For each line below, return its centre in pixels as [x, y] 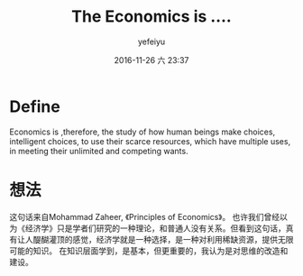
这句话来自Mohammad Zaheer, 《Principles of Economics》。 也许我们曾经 [145, 216]
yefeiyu [151, 41]
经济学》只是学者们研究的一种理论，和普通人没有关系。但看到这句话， [155, 228]
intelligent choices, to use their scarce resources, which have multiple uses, [150, 141]
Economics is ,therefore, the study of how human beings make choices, [142, 132]
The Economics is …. [151, 17]
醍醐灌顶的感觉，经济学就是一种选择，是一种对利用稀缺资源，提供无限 [163, 239]
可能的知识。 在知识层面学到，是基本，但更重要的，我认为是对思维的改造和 [149, 251]
